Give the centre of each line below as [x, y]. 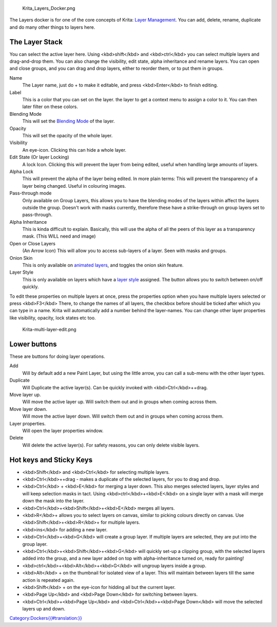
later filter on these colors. [50, 107]
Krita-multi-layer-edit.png [49, 330]
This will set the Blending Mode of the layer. [68, 121]
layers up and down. [44, 609]
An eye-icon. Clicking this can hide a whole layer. [74, 150]
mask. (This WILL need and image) [59, 236]
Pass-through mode [31, 193]
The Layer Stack [36, 42]
